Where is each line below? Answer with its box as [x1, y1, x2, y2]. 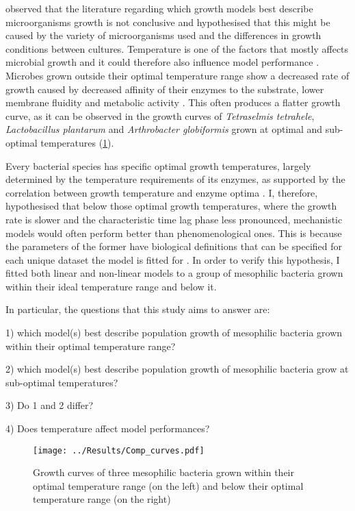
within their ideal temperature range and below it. [5, 279, 217, 293]
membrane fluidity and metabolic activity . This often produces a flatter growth [5, 95, 341, 110]
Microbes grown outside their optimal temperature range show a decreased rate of [5, 68, 350, 82]
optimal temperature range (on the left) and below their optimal [33, 478, 304, 493]
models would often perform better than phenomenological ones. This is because [5, 225, 342, 240]
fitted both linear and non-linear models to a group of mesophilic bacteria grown [5, 266, 343, 280]
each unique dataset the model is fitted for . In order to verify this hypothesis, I [5, 252, 340, 266]
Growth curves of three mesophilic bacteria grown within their [33, 465, 294, 479]
